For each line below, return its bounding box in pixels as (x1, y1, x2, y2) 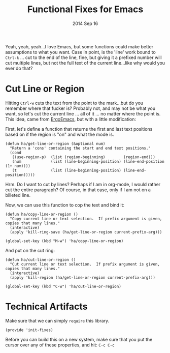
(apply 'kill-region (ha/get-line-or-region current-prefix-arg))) (10, 275, 156, 280)
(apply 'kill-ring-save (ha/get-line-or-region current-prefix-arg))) (10, 229, 162, 234)
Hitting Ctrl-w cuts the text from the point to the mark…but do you (5, 100, 144, 106)
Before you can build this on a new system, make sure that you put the (5, 336, 153, 342)
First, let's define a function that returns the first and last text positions (5, 126, 153, 132)
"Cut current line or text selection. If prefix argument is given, (10, 261, 160, 267)
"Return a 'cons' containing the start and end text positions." (10, 145, 151, 151)
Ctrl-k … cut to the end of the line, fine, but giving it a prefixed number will (5, 54, 162, 61)
